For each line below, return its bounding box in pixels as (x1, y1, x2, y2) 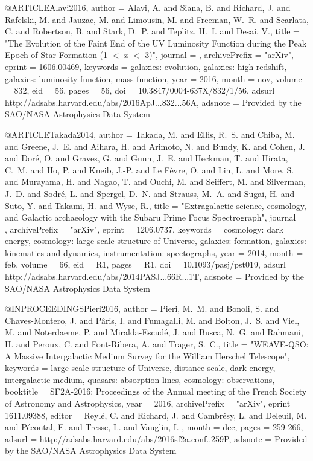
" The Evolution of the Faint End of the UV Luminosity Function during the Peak (5, 36, 307, 49)
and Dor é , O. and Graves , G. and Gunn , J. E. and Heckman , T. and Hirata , (5, 152, 288, 164)
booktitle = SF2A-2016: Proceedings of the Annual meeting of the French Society (5, 385, 307, 398)
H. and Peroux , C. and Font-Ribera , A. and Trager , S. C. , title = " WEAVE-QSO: (5, 338, 309, 350)
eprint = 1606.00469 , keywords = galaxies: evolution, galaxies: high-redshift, (5, 60, 287, 73)
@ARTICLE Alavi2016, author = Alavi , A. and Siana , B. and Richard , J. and (5, 1, 291, 13)
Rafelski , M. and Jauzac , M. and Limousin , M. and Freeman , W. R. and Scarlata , (5, 13, 309, 25)
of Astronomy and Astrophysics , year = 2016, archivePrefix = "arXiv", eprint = (5, 397, 300, 409)
